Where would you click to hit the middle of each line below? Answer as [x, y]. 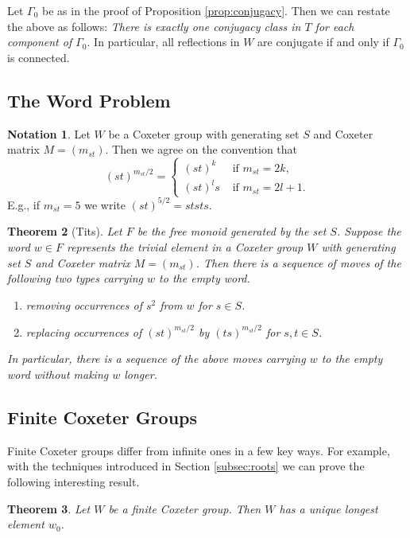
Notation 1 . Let [49, 133]
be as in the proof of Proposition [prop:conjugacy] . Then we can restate [216, 10]
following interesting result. [73, 482]
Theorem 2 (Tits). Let [65, 231]
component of [40, 42]
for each [335, 26]
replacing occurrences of [84, 331]
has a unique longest [329, 508]
